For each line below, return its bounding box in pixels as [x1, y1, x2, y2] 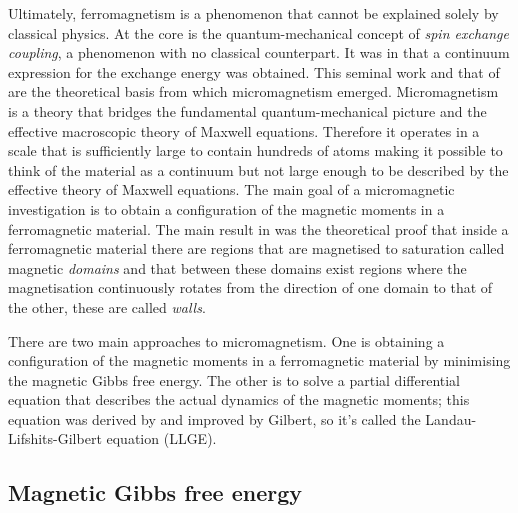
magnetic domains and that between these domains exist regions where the [8, 257, 467, 278]
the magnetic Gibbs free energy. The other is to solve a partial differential [8, 369, 461, 390]
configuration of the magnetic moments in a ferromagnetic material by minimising [8, 350, 511, 371]
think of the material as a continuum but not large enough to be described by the [8, 159, 509, 180]
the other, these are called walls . [8, 296, 206, 317]
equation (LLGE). [106, 428, 217, 449]
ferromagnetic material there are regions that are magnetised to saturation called [8, 238, 505, 259]
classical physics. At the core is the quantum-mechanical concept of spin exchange [8, 22, 509, 43]
